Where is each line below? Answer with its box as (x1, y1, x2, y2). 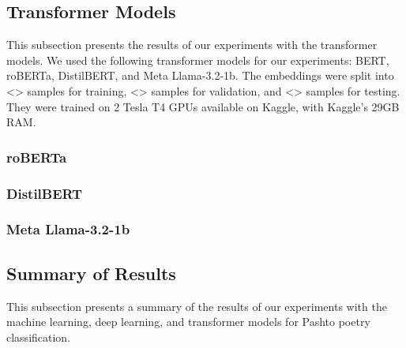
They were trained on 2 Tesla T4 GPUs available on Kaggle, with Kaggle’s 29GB (6, 98, 400, 114)
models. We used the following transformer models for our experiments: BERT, (6, 51, 389, 68)
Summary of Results (6, 260, 176, 285)
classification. (6, 328, 71, 345)
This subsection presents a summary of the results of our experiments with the (6, 297, 387, 314)
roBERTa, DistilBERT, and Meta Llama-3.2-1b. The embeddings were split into (6, 67, 394, 84)
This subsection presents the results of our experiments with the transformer (6, 36, 378, 53)
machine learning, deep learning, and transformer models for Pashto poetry (6, 313, 370, 330)
